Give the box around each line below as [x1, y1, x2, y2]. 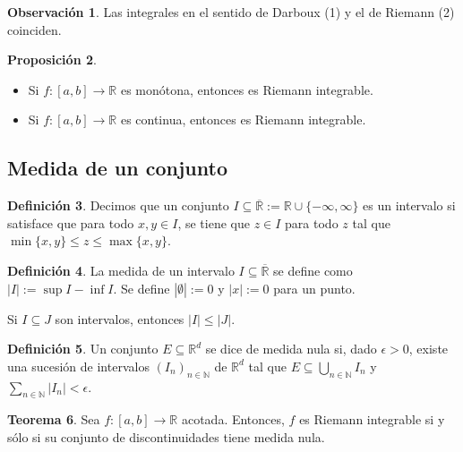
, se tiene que [177, 213, 250, 232]
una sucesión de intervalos [7, 356, 150, 375]
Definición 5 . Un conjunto [7, 339, 159, 358]
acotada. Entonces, [181, 410, 285, 429]
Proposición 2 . [7, 50, 97, 69]
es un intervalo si [363, 196, 456, 215]
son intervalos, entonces [55, 309, 184, 328]
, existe [408, 339, 449, 358]
